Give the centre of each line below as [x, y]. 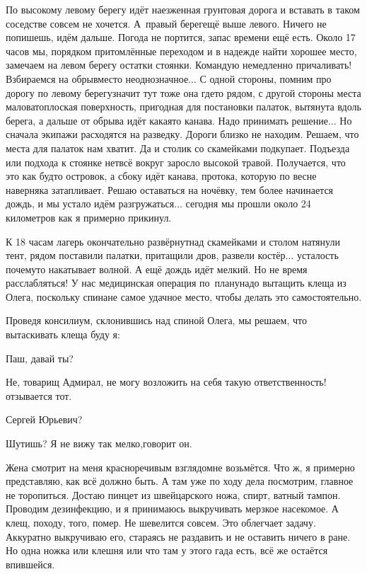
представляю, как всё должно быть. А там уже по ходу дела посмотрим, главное [180, 481]
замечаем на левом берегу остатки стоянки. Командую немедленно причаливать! [179, 65]
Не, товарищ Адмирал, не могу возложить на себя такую [128, 382]
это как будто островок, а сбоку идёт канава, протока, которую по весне [161, 176]
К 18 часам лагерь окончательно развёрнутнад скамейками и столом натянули [173, 241]
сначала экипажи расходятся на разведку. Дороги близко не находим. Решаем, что [182, 134]
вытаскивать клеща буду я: [63, 334]
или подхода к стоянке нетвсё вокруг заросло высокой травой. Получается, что [176, 162]
